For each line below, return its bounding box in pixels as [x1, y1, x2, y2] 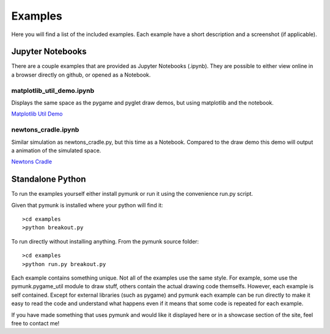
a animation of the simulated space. [11, 147, 101, 154]
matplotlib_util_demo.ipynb [11, 86, 95, 95]
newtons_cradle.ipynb [11, 125, 79, 134]
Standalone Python [11, 174, 86, 185]
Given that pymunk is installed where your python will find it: [11, 201, 163, 209]
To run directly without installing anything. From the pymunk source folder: [11, 237, 199, 245]
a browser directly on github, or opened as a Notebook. [11, 71, 151, 78]
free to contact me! [11, 319, 60, 327]
